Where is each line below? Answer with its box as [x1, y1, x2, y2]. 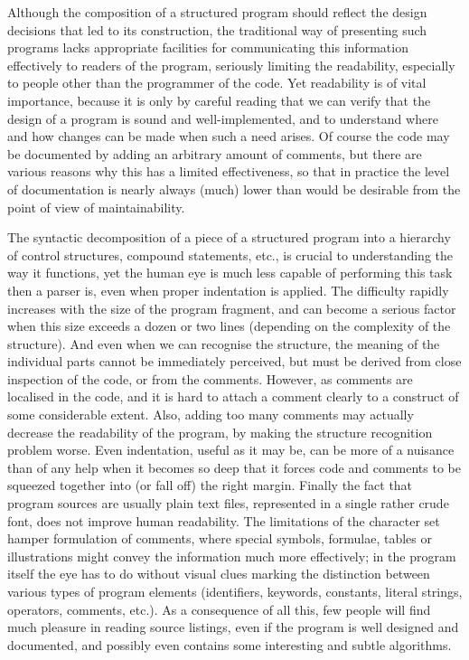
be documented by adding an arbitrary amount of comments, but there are [7, 144, 422, 163]
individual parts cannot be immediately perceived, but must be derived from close [7, 352, 462, 371]
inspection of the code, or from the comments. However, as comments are [7, 369, 413, 388]
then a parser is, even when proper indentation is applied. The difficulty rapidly [7, 280, 449, 299]
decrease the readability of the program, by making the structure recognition [7, 422, 433, 441]
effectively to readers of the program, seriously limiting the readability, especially [7, 55, 455, 74]
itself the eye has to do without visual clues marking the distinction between [7, 564, 430, 583]
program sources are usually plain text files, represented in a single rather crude [7, 494, 449, 513]
